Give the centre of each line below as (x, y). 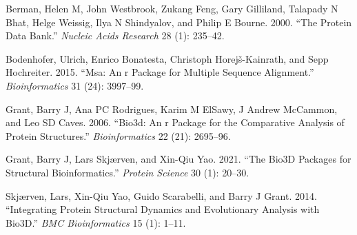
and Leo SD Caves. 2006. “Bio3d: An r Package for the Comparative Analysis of (175, 122)
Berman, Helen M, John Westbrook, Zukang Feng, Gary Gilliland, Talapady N (172, 8)
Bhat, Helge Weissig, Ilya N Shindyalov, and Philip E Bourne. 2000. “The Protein (179, 22)
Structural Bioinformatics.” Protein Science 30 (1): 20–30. (127, 172)
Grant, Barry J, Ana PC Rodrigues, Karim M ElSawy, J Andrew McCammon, (172, 109)
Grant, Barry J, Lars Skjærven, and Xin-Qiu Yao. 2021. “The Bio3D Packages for (178, 159)
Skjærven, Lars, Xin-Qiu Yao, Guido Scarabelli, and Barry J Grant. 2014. (161, 195)
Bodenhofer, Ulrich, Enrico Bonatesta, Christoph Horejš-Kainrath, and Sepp (167, 58)
